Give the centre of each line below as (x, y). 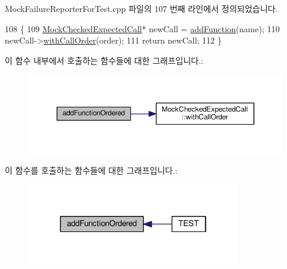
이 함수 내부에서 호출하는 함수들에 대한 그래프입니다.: (104, 60)
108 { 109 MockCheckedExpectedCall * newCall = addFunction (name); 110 (142, 28)
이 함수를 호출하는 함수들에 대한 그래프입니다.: (91, 170)
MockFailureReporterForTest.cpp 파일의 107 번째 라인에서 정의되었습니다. (141, 8)
